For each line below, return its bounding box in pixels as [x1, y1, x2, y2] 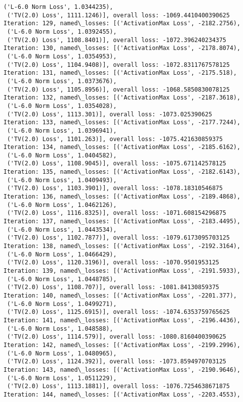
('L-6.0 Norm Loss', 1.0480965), [7, 350, 117, 357]
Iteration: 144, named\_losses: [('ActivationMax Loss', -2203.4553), [3, 391, 241, 398]
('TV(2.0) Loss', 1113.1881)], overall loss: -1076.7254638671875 [7, 383, 230, 390]
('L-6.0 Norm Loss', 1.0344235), [3, 3, 113, 10]
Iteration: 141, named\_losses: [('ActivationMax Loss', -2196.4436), [3, 316, 241, 324]
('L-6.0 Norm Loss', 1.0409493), [7, 176, 117, 184]
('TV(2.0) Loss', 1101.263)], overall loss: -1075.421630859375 [7, 135, 223, 143]
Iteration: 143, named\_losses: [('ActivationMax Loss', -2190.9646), [3, 366, 241, 373]
